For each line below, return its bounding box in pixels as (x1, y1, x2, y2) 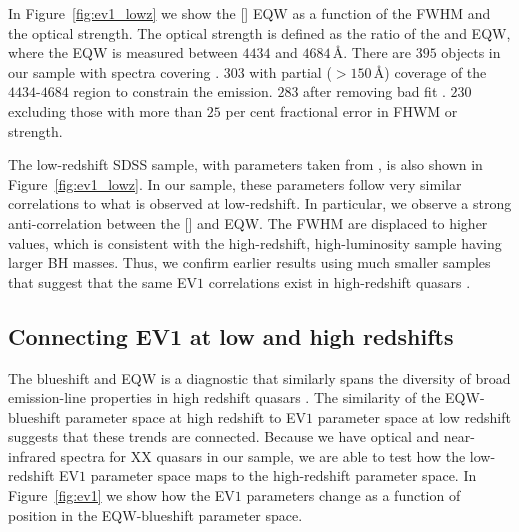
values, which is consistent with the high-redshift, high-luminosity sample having (8, 232, 502, 253)
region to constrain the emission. (73, 81, 273, 102)
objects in (441, 42, 501, 63)
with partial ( (249, 61, 332, 82)
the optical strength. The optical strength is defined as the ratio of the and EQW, (8, 22, 511, 43)
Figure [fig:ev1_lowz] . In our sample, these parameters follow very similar (8, 173, 462, 194)
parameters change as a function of (246, 485, 461, 506)
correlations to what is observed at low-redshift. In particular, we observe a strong (8, 193, 512, 214)
